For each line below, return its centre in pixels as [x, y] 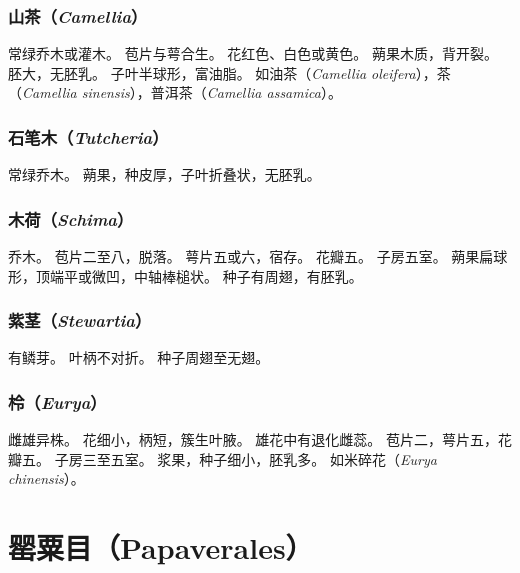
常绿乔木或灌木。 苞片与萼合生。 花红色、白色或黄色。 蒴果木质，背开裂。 [253, 53]
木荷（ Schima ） [71, 218]
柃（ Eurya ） [57, 401]
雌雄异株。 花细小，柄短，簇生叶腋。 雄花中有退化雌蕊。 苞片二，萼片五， [253, 439]
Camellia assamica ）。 [274, 92]
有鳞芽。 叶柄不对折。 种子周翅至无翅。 [139, 357]
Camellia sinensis [76, 92]
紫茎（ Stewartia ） [80, 320]
